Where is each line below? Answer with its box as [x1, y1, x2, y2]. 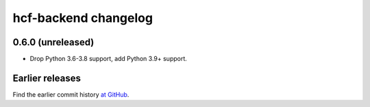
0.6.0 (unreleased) [12, 36, 95, 48]
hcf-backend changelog [12, 10, 153, 25]
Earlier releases [12, 72, 82, 84]
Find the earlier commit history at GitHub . [12, 90, 129, 99]
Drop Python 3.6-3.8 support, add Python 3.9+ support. [29, 55, 188, 63]
